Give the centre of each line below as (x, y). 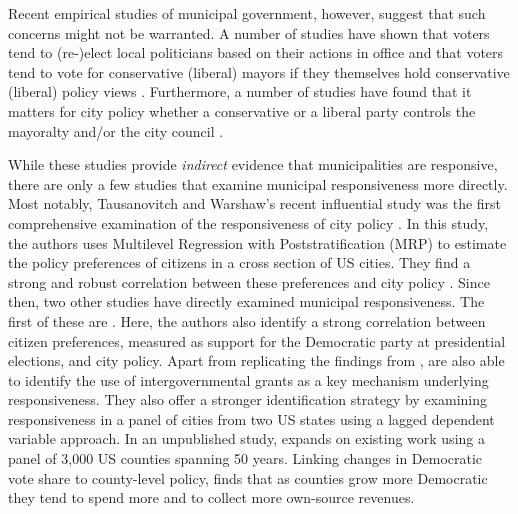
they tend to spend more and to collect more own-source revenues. (211, 497)
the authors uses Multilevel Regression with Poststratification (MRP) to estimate (257, 242)
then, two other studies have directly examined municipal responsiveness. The (246, 301)
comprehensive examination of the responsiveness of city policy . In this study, (248, 222)
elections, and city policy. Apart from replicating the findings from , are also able (256, 360)
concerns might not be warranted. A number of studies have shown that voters (249, 32)
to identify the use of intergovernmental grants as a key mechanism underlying (248, 379)
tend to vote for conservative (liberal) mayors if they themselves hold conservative (259, 71)
